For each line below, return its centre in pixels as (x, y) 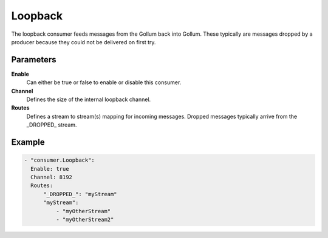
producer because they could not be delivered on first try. (84, 42)
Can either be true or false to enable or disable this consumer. (104, 82)
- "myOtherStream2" (85, 219)
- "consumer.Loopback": (60, 160)
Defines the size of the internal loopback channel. (89, 99)
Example (28, 142)
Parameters (34, 60)
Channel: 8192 (52, 177)
